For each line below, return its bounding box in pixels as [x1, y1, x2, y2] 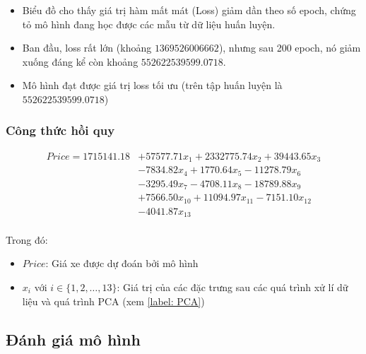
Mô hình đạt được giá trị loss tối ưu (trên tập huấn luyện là [22, 78, 283, 93]
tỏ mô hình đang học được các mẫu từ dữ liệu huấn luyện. [22, 16, 276, 31]
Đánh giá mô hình [6, 328, 141, 350]
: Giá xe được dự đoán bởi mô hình [45, 256, 199, 271]
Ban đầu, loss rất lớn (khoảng [22, 40, 152, 55]
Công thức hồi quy [6, 122, 115, 139]
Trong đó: [6, 232, 48, 247]
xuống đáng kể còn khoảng [22, 54, 138, 69]
